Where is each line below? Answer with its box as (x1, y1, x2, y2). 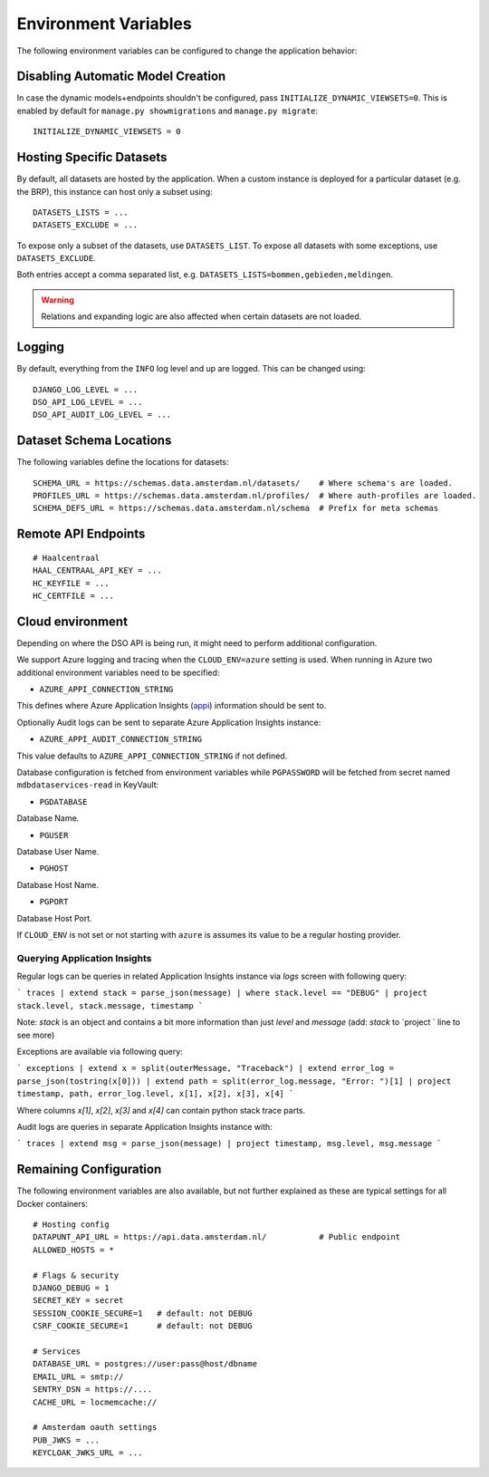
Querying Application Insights (16, 951, 152, 964)
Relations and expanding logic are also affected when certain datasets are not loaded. (41, 311, 362, 322)
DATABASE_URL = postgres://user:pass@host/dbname (33, 1359, 258, 1369)
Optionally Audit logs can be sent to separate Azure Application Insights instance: (16, 717, 321, 728)
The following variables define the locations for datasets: (16, 457, 230, 468)
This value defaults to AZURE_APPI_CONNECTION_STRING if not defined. (16, 750, 288, 761)
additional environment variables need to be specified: (16, 667, 220, 678)
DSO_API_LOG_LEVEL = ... (33, 397, 143, 407)
